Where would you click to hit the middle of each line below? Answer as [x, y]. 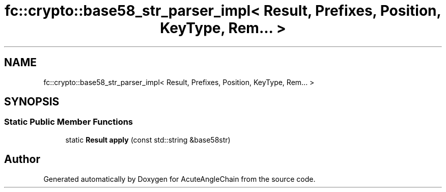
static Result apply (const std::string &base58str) [148, 140]
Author [22, 159]
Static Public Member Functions [69, 122]
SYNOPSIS [32, 102]
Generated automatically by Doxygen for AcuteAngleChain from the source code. [179, 179]
